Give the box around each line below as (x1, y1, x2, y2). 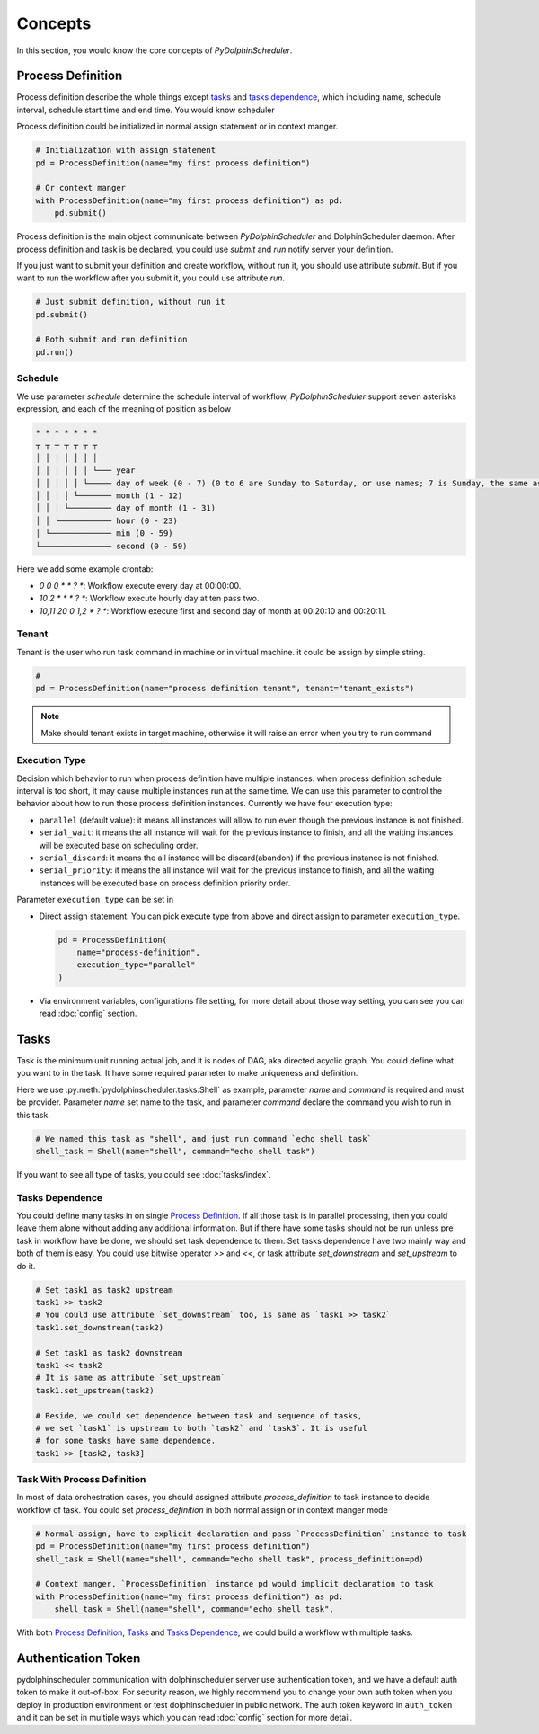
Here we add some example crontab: (16, 564, 154, 574)
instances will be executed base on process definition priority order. (39, 877, 291, 888)
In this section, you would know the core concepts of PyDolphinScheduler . (16, 45, 293, 56)
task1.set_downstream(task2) (35, 1322, 164, 1332)
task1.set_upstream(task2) (35, 1385, 155, 1395)
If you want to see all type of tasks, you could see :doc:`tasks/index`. (16, 1169, 271, 1179)
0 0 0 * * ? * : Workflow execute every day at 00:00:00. (39, 580, 242, 591)
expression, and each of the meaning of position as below (16, 404, 232, 413)
